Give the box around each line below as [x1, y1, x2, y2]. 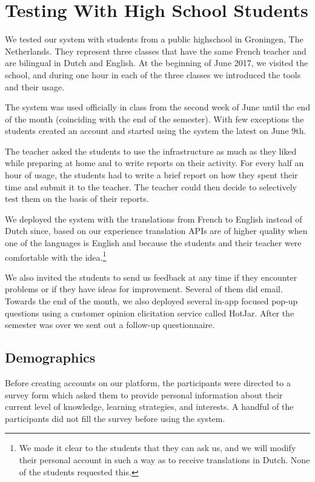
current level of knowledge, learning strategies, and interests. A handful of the [5, 400, 294, 413]
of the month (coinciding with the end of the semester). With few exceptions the [5, 112, 304, 125]
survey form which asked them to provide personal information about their [5, 388, 283, 401]
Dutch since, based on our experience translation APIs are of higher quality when [5, 224, 308, 237]
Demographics [5, 348, 96, 367]
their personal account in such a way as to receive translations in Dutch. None [19, 454, 310, 466]
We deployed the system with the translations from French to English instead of [5, 212, 302, 225]
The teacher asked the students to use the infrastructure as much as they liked [5, 144, 297, 157]
